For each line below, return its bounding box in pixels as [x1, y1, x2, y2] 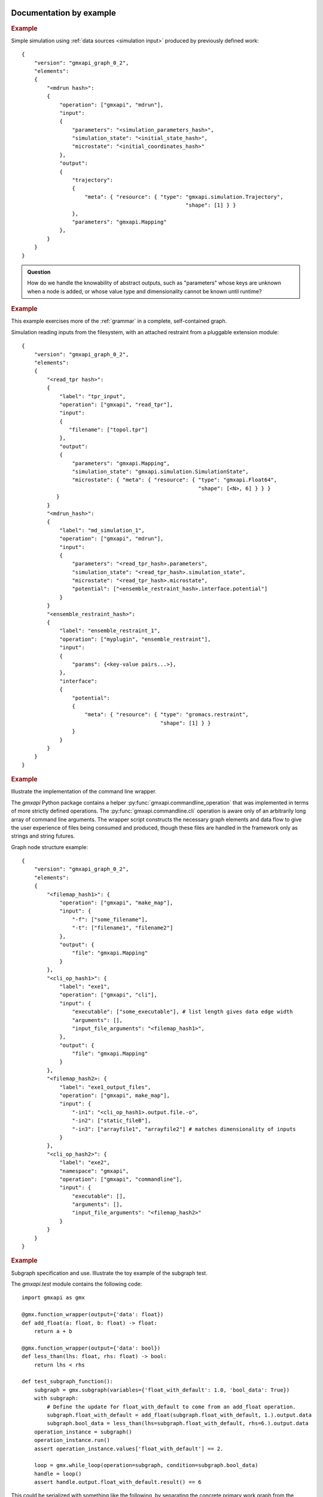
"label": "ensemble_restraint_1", [59, 628, 161, 634]
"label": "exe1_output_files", [59, 1084, 151, 1090]
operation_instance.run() [33, 1437, 111, 1444]
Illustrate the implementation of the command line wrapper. [11, 788, 157, 795]
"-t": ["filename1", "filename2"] [72, 925, 173, 931]
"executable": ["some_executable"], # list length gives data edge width [72, 1008, 293, 1015]
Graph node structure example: [11, 843, 88, 850]
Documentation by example [11, 8, 117, 18]
